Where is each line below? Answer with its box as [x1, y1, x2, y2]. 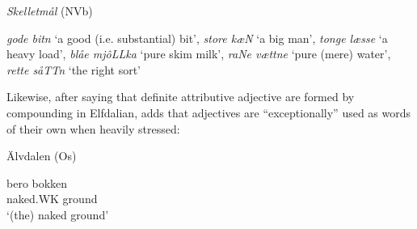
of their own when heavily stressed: [6, 120, 180, 137]
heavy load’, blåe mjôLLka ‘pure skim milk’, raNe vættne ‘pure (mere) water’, [6, 45, 391, 62]
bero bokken [6, 174, 68, 191]
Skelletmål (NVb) [6, 2, 93, 19]
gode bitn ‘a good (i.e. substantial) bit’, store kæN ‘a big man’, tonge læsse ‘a [6, 29, 388, 46]
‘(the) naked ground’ [6, 206, 109, 223]
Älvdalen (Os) [6, 147, 77, 164]
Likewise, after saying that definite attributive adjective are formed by [6, 88, 355, 105]
